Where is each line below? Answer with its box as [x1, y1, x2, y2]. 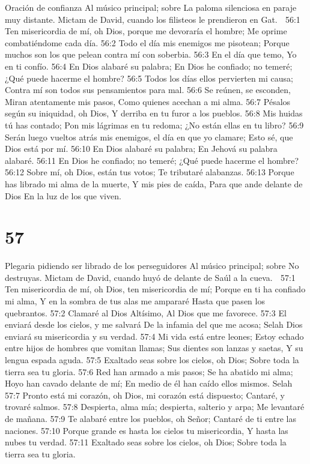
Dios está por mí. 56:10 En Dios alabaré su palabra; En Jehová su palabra [5, 142, 278, 155]
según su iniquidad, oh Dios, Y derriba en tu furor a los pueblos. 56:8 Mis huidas [5, 107, 303, 119]
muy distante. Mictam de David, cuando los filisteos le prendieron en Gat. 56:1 [5, 13, 300, 25]
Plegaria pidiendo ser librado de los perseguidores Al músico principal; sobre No [5, 259, 299, 272]
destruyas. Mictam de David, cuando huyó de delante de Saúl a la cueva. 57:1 [5, 271, 296, 283]
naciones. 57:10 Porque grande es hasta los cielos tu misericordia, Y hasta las [5, 424, 288, 436]
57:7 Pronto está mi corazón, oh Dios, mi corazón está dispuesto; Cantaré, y [5, 388, 285, 401]
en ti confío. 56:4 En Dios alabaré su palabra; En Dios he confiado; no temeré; [5, 59, 293, 72]
